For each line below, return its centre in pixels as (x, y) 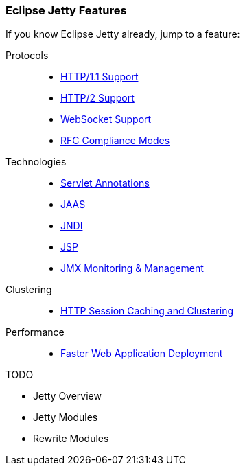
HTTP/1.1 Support (100, 77)
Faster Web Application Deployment (142, 354)
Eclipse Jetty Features (66, 10)
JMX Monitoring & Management (132, 268)
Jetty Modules (66, 417)
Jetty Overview (67, 396)
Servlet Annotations (105, 183)
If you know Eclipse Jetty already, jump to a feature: (123, 34)
